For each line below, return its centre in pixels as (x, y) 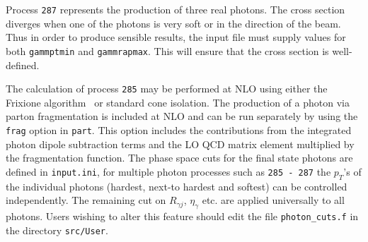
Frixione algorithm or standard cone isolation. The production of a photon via (178, 102)
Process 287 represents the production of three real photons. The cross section (176, 9)
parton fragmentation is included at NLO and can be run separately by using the (182, 116)
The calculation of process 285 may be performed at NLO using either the (167, 89)
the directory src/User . (57, 230)
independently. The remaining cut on (86, 200)
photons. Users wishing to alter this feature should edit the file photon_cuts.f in (182, 216)
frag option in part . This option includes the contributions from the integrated (179, 129)
